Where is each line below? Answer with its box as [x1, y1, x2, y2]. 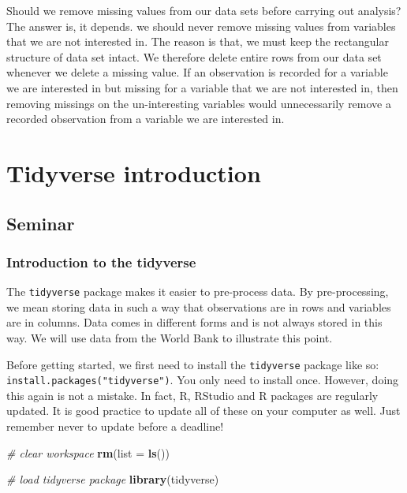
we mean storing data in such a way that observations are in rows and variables [6, 298, 391, 315]
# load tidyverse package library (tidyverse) [6, 471, 219, 487]
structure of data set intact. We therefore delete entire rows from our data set [6, 48, 382, 65]
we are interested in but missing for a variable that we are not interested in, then [6, 79, 398, 95]
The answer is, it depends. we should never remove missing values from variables [6, 17, 396, 34]
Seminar [6, 211, 75, 235]
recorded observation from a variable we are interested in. [6, 110, 285, 127]
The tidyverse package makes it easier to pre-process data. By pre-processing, [6, 283, 389, 300]
